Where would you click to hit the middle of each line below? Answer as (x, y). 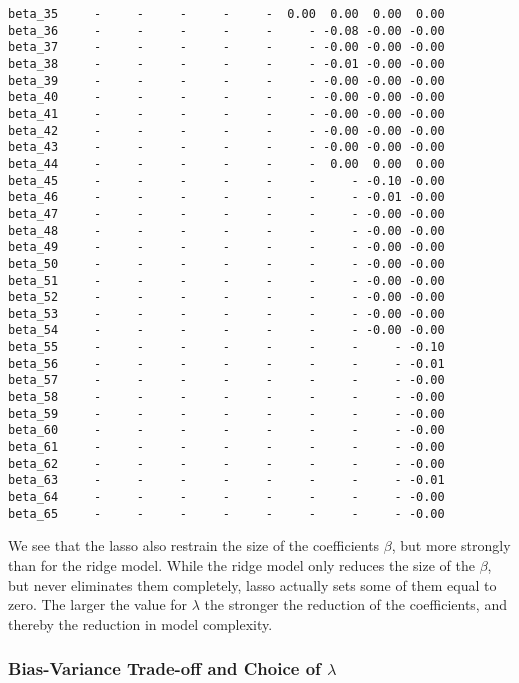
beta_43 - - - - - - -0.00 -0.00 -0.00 (226, 147)
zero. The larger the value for (98, 604)
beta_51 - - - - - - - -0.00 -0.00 (226, 280)
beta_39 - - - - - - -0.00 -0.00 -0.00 (226, 80)
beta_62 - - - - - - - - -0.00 (226, 463)
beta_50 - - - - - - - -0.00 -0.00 (226, 263)
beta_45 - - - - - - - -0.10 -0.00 (226, 180)
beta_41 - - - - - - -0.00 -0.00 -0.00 (226, 113)
